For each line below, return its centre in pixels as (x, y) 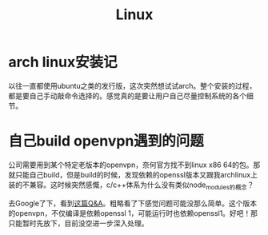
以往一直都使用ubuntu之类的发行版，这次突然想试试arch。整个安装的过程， (132, 86)
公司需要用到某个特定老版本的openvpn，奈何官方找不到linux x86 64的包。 (131, 165)
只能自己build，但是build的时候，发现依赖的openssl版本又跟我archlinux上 (136, 174)
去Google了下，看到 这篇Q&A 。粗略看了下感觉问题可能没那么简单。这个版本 (133, 203)
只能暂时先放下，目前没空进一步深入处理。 (78, 223)
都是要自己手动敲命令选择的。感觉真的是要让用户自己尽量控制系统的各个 (127, 96)
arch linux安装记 (63, 62)
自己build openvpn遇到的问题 (106, 141)
